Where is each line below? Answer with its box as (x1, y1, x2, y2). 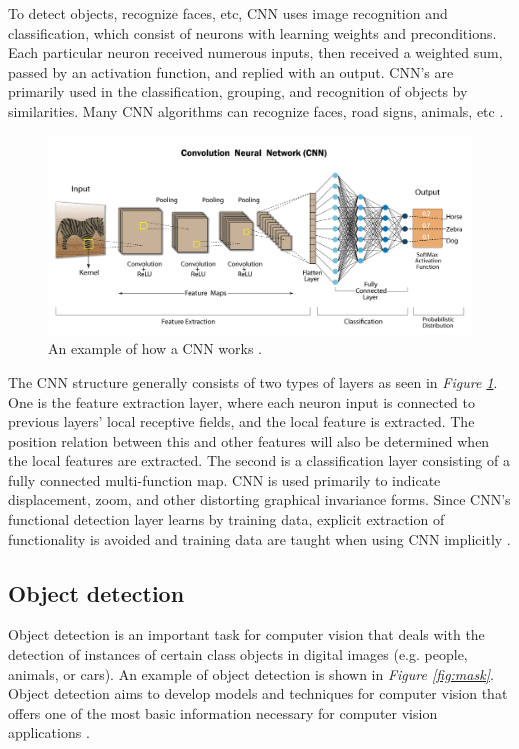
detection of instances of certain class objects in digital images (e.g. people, (8, 644, 468, 665)
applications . (8, 722, 90, 743)
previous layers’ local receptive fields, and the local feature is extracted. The (8, 411, 475, 432)
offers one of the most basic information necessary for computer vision (8, 702, 438, 723)
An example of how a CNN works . (48, 338, 262, 359)
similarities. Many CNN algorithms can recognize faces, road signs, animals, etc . (8, 100, 504, 121)
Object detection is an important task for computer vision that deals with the (8, 624, 485, 645)
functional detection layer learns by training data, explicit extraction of (8, 509, 445, 530)
